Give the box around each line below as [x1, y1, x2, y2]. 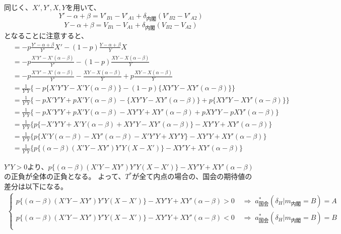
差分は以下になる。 [4, 181, 67, 191]
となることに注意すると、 [4, 30, 89, 40]
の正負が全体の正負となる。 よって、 [4, 171, 125, 182]
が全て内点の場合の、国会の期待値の [132, 171, 252, 182]
